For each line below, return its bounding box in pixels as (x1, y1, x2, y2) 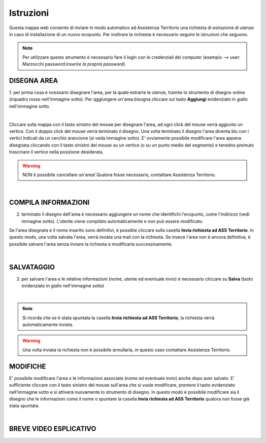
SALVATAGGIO (9, 263, 55, 271)
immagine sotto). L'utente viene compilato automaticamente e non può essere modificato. (21, 218, 203, 224)
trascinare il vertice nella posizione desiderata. (9, 149, 104, 155)
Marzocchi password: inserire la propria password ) (22, 61, 126, 67)
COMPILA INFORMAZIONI (9, 198, 90, 207)
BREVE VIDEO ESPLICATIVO (9, 425, 97, 433)
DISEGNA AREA (9, 76, 58, 85)
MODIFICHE (9, 362, 46, 370)
